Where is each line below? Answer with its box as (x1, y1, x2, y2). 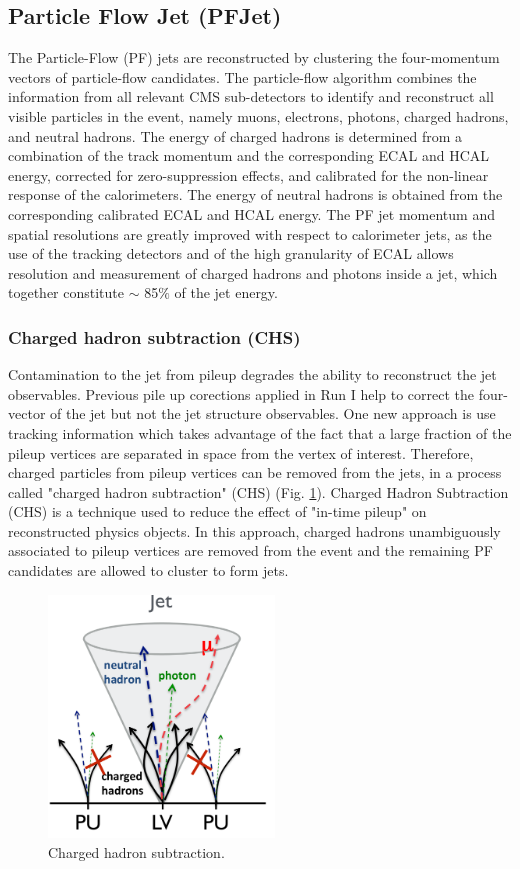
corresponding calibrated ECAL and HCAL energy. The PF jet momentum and (8, 203, 495, 224)
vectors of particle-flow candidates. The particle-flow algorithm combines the (8, 66, 477, 87)
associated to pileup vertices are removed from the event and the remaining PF (8, 540, 493, 561)
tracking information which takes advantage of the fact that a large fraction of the (8, 422, 512, 443)
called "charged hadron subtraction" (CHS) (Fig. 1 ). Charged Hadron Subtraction (8, 481, 509, 502)
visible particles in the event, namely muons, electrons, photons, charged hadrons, (8, 105, 509, 126)
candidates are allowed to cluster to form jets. (8, 560, 289, 581)
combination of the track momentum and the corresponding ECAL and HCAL (8, 145, 490, 166)
